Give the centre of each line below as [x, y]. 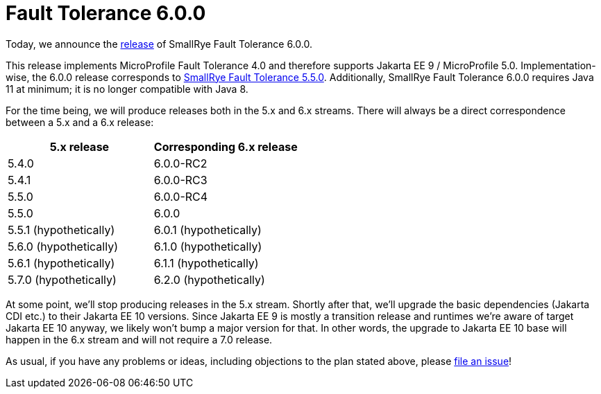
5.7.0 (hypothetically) [62, 279]
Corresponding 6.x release [226, 146]
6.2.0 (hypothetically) [209, 279]
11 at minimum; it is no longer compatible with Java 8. [127, 89]
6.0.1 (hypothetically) [208, 230]
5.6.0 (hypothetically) [63, 246]
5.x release [79, 146]
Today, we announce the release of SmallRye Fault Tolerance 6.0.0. [159, 44]
